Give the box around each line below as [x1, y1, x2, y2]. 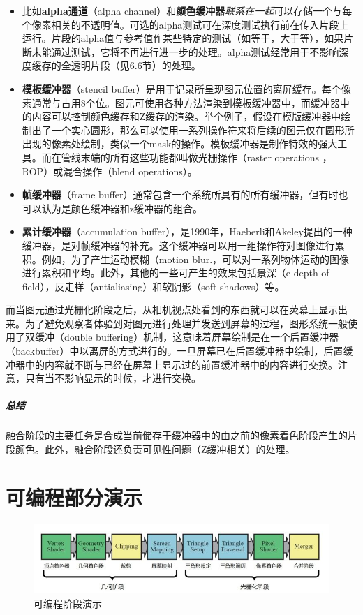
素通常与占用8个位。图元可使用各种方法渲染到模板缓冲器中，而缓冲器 [22, 95, 340, 110]
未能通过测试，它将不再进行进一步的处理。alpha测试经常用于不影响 [31, 44, 339, 59]
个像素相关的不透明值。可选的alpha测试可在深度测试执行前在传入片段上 [22, 17, 349, 31]
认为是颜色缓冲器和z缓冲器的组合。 [41, 200, 203, 215]
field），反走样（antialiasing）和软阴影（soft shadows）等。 [22, 279, 285, 293]
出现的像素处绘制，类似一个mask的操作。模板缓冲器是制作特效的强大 [22, 136, 338, 151]
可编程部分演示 [6, 482, 143, 511]
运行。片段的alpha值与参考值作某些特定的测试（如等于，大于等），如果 [22, 31, 344, 45]
